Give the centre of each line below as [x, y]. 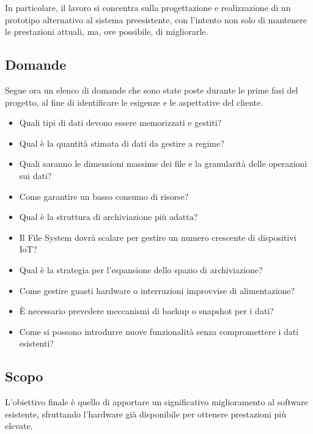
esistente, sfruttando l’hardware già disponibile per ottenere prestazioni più [145, 414]
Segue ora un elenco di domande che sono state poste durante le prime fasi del [152, 90]
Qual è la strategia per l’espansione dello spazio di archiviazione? [141, 269]
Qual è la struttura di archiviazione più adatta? [109, 217]
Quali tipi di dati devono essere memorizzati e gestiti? [120, 123]
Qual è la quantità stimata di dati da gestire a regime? [122, 143]
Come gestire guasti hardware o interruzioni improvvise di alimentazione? [157, 290]
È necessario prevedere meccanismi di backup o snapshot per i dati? [146, 311]
